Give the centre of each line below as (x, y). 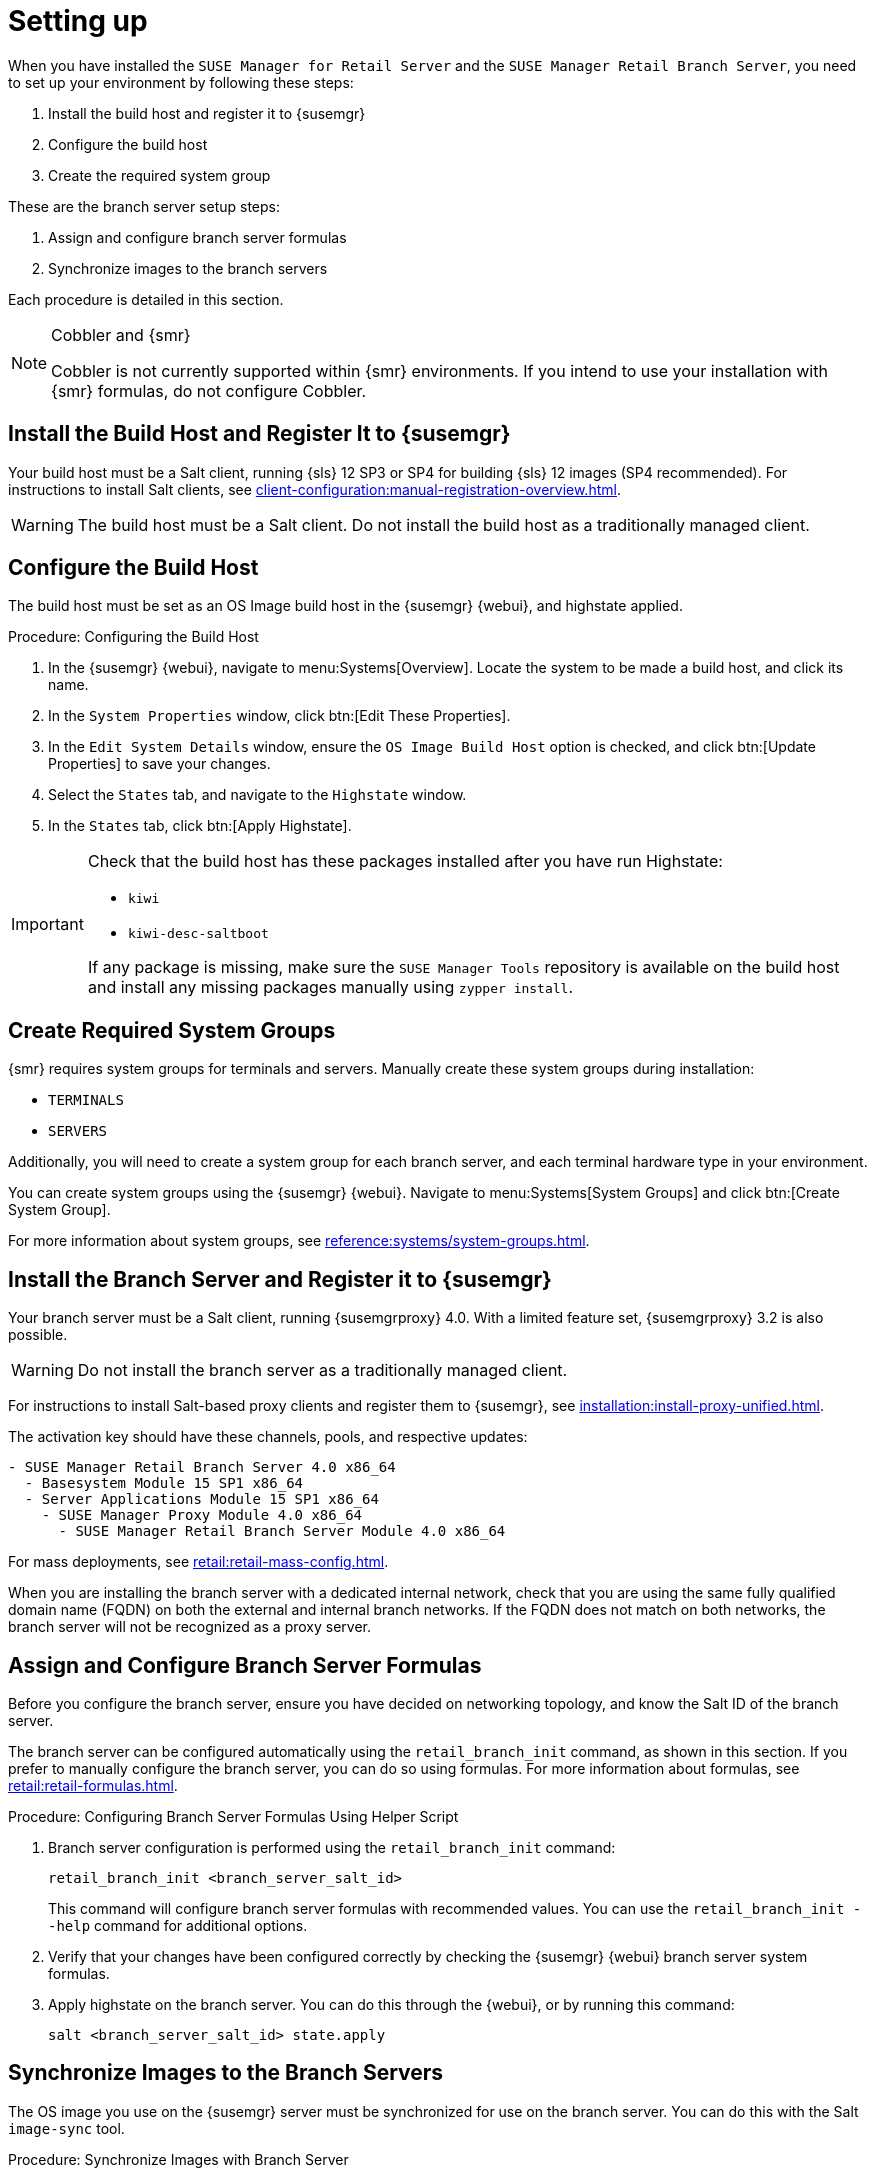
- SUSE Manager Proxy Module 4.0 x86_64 (202, 1515)
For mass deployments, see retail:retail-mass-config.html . (198, 1562)
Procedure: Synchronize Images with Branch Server (178, 2159)
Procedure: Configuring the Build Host (133, 637)
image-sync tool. (66, 2128)
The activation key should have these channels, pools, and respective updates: (268, 1437)
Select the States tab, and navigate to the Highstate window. (257, 795)
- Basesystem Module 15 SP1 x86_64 (164, 1483)
